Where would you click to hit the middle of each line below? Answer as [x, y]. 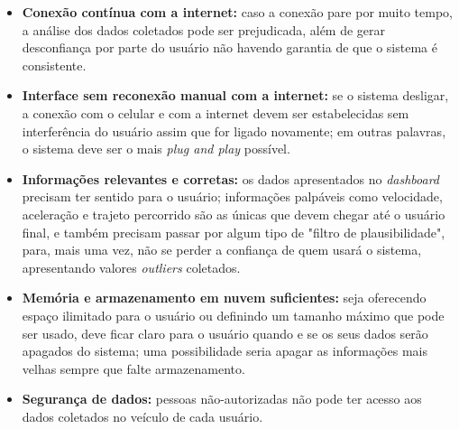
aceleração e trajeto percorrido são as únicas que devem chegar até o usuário [234, 214]
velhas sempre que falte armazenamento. [133, 368]
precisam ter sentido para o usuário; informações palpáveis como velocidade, [232, 196]
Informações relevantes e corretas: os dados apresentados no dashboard [230, 178]
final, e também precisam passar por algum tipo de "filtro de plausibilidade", [234, 232]
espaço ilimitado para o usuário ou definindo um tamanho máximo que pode [233, 315]
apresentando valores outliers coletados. [131, 267]
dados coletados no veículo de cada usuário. [142, 416]
